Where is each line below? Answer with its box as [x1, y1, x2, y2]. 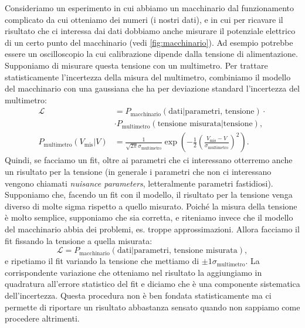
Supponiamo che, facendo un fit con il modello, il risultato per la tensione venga [5, 188, 293, 201]
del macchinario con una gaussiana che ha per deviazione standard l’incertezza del [5, 82, 300, 94]
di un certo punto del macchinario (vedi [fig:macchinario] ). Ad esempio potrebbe [5, 36, 293, 48]
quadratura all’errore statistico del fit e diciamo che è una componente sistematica [5, 278, 300, 290]
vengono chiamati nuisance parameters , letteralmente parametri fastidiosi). [5, 177, 273, 189]
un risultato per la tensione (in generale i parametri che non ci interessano [5, 165, 272, 178]
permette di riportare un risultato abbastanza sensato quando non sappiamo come [5, 300, 300, 313]
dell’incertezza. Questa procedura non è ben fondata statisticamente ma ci [5, 289, 272, 301]
